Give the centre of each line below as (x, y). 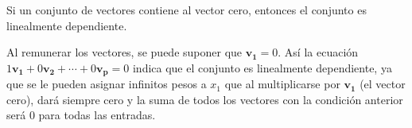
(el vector (383, 84)
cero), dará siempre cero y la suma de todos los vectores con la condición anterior (205, 99)
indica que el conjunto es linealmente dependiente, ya (262, 67)
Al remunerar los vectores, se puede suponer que (124, 52)
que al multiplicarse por (282, 84)
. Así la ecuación (318, 52)
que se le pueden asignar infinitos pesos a (107, 84)
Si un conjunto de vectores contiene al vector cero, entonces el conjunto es (187, 10)
